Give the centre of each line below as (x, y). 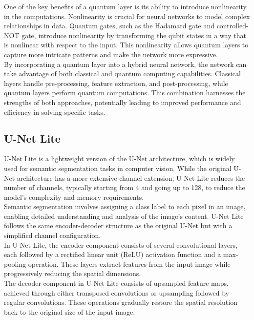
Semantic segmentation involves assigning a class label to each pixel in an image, (125, 206)
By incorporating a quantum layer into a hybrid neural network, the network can (125, 64)
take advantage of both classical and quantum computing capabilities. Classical (122, 74)
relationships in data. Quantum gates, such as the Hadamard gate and (109, 26)
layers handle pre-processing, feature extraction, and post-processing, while (116, 83)
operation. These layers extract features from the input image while (129, 264)
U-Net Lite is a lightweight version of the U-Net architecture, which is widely (119, 159)
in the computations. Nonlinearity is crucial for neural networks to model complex (127, 16)
